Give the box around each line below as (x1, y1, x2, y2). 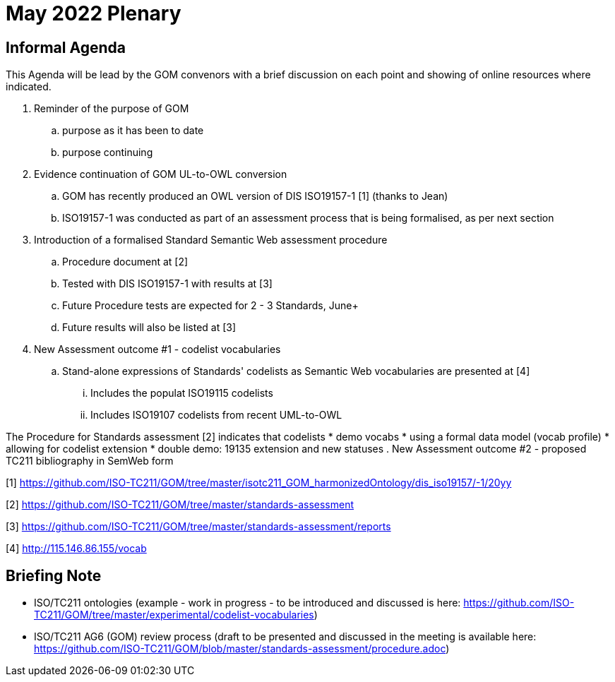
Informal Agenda (6, 38, 126, 56)
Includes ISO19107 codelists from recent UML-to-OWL (90, 409, 342, 421)
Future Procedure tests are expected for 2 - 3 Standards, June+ (62, 299, 359, 312)
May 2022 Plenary (6, 1, 181, 25)
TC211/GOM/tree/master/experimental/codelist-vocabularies (34, 609, 314, 621)
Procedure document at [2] (62, 256, 189, 268)
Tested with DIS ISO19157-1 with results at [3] (62, 277, 273, 290)
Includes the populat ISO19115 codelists (90, 387, 273, 400)
